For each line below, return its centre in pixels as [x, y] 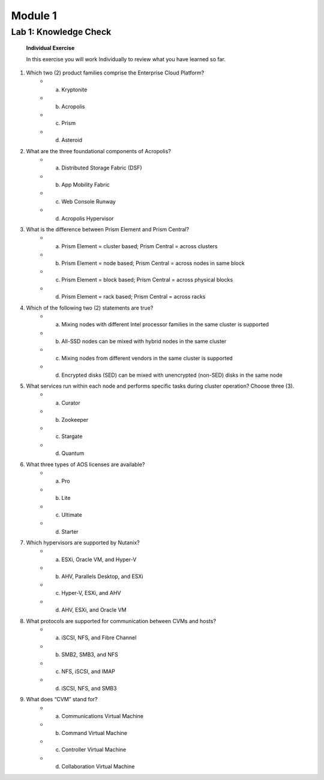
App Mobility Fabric [86, 185]
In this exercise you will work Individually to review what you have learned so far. [126, 59]
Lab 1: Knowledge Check [61, 32]
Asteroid [72, 140]
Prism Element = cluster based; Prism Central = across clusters [140, 246]
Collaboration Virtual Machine [98, 767]
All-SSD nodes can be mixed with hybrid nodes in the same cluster [144, 341]
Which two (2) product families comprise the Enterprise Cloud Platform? [115, 73]
